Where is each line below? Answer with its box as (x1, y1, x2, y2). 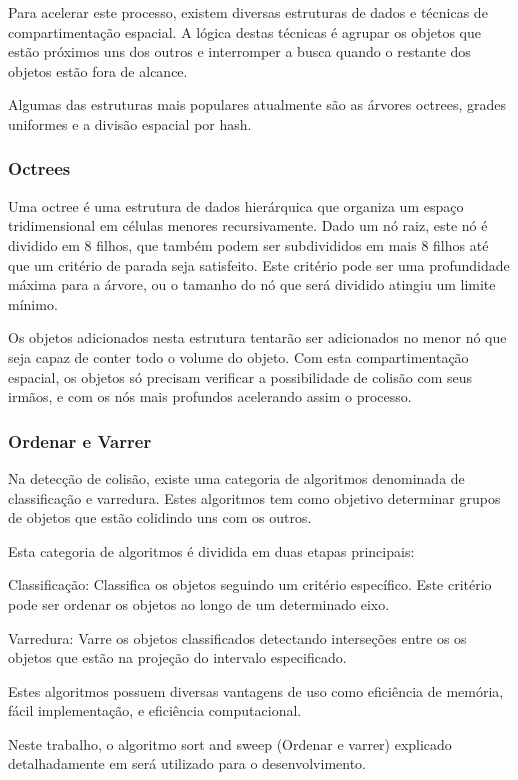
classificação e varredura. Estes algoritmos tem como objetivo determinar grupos (8, 487, 501, 508)
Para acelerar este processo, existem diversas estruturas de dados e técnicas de (8, 2, 488, 22)
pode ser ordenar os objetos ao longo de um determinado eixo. (8, 593, 390, 614)
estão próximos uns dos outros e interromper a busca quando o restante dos (8, 41, 471, 62)
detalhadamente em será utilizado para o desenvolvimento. (8, 753, 366, 774)
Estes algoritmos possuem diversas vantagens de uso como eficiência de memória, (8, 680, 504, 701)
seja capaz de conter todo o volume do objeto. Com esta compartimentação (8, 346, 469, 367)
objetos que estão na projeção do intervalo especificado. (8, 647, 347, 668)
